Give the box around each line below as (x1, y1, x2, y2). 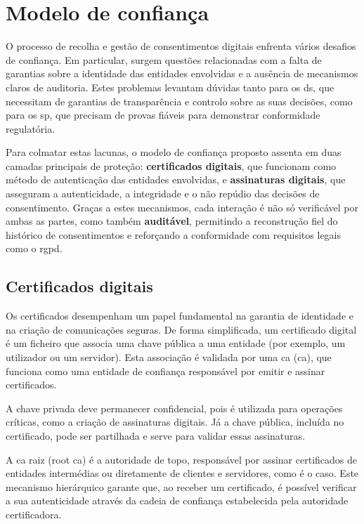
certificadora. (6, 506, 62, 521)
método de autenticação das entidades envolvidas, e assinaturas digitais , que (6, 172, 346, 187)
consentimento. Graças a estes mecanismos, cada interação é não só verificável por (6, 199, 358, 214)
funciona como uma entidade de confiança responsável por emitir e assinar (6, 363, 325, 378)
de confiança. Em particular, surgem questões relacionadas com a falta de (6, 52, 322, 67)
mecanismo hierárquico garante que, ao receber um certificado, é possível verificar (6, 479, 357, 494)
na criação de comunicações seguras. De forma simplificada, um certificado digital (6, 322, 357, 336)
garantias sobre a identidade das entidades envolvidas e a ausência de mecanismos (6, 66, 358, 81)
